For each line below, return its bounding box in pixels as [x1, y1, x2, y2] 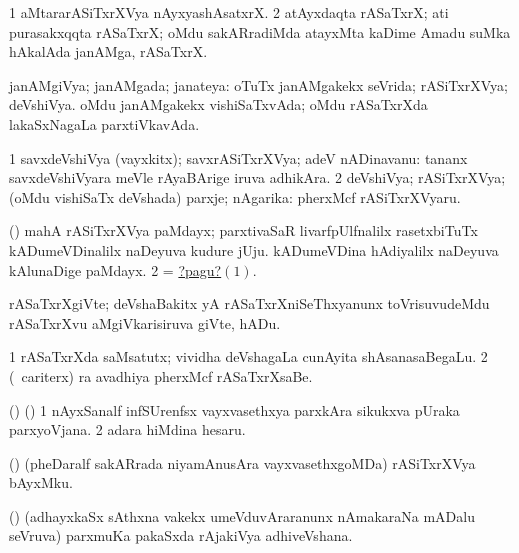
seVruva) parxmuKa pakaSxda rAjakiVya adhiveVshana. [9, 525, 353, 546]
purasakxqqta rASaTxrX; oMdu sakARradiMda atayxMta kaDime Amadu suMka [9, 21, 511, 42]
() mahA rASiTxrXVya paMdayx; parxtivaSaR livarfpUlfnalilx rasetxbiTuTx [9, 220, 478, 241]
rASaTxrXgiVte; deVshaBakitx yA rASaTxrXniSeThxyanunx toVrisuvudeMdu [9, 293, 490, 314]
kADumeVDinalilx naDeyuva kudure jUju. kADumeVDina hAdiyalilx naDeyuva [9, 239, 499, 260]
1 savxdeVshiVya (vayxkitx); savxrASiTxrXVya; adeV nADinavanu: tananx [9, 147, 468, 168]
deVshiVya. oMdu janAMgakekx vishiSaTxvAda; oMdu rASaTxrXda [9, 94, 428, 115]
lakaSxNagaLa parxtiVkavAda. [9, 113, 200, 134]
